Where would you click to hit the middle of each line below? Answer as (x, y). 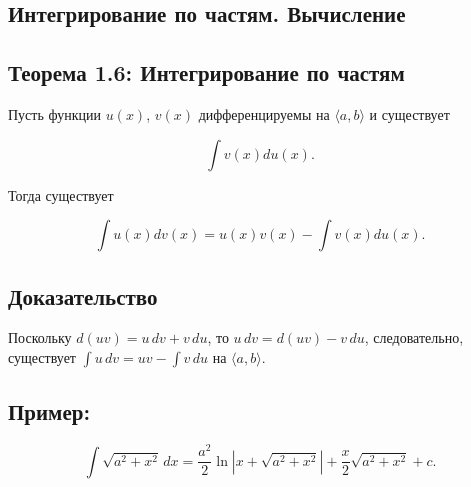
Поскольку (40, 337)
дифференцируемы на (264, 113)
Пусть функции (54, 113)
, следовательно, (414, 337)
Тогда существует (61, 194)
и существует (409, 113)
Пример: (49, 411)
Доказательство (83, 295)
